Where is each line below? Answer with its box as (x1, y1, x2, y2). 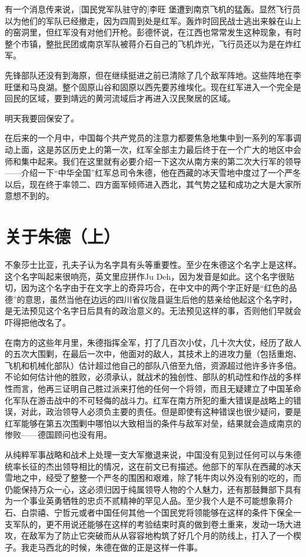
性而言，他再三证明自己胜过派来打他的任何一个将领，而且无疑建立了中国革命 (5, 382, 301, 394)
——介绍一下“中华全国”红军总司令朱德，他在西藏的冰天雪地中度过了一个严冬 (5, 166, 301, 179)
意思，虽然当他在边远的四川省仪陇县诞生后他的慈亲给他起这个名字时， (25, 293, 297, 305)
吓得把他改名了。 (5, 316, 71, 328)
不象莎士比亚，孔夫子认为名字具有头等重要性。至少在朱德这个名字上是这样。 (5, 258, 301, 271)
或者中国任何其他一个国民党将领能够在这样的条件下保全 (78, 506, 293, 518)
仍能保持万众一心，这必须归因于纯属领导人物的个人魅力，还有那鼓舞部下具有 (5, 483, 301, 495)
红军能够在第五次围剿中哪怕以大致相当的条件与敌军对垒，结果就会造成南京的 (5, 417, 301, 429)
